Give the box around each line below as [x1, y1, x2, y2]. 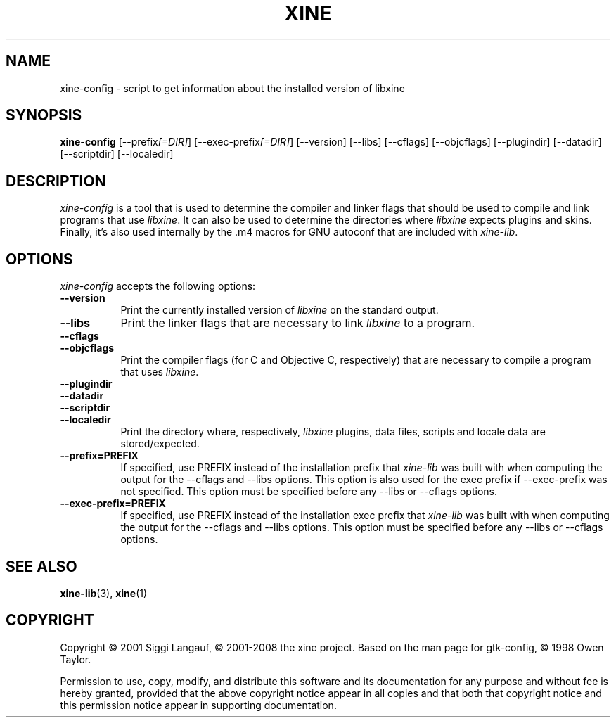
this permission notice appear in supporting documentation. [60, 698, 337, 711]
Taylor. [60, 653, 91, 665]
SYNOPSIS [6, 106, 82, 124]
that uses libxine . [120, 366, 199, 378]
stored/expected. [120, 437, 200, 450]
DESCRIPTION [6, 172, 106, 190]
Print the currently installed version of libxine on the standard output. [120, 304, 439, 316]
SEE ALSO [6, 557, 77, 575]
